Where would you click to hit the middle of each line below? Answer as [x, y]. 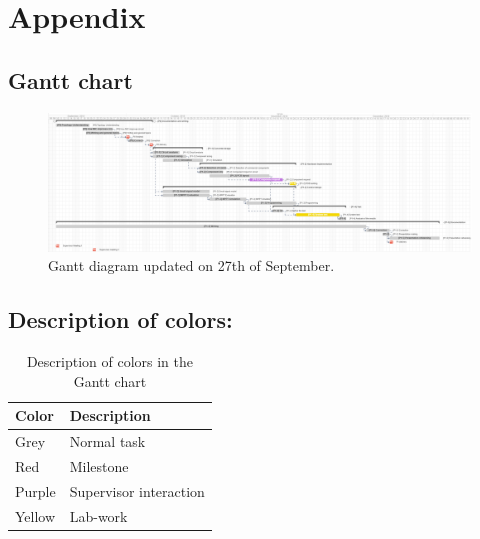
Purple [35, 490]
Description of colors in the [109, 361]
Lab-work [98, 515]
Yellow [35, 515]
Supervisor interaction [137, 490]
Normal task [107, 441]
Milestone [99, 465]
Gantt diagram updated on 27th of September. [191, 265]
